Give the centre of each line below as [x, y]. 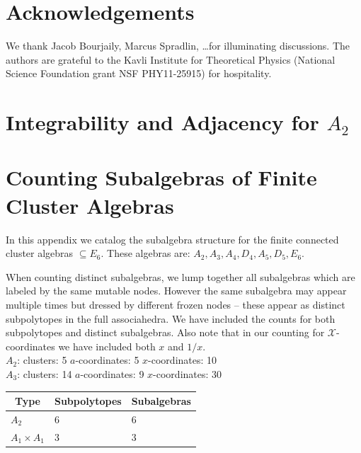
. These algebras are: [145, 253]
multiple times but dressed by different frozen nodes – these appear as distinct [176, 304]
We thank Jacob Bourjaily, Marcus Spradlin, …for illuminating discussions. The [178, 46]
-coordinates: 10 [183, 360]
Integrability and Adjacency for [162, 122]
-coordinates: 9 [112, 373]
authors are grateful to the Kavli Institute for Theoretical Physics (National [171, 59]
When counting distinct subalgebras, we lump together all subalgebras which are [180, 276]
